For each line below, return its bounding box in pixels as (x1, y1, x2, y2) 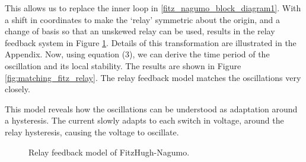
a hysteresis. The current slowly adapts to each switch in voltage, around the (5, 114, 284, 127)
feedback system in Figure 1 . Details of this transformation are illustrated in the (5, 36, 297, 48)
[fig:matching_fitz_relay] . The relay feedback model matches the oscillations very (5, 71, 301, 83)
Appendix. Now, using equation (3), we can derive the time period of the (5, 48, 270, 60)
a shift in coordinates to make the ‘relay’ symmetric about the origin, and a (5, 13, 280, 25)
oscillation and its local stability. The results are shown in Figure (5, 59, 241, 72)
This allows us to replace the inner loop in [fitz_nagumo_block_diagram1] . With (5, 2, 301, 14)
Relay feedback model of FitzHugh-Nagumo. (28, 145, 190, 158)
